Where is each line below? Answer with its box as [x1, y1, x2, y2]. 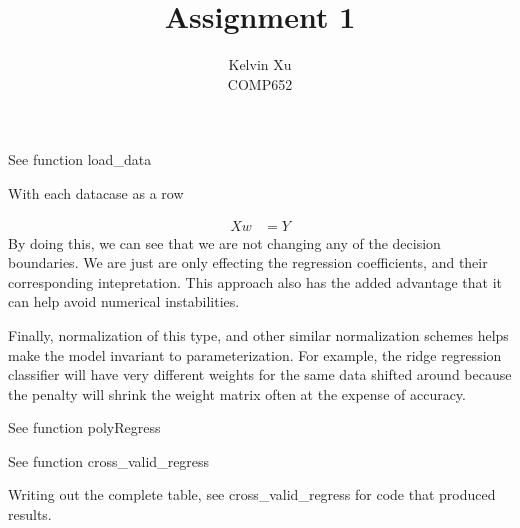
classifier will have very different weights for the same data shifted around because [8, 364, 512, 385]
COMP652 [227, 73, 293, 94]
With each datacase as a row [8, 182, 184, 203]
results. [8, 504, 52, 525]
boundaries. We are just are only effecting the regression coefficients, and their [8, 252, 488, 273]
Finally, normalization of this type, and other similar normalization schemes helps [8, 324, 509, 345]
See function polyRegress [8, 417, 161, 438]
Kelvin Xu [228, 54, 292, 75]
